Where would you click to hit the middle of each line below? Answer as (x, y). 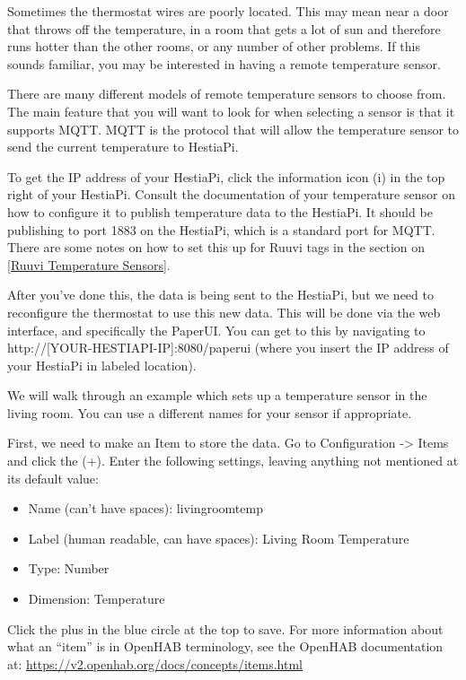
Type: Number (69, 568)
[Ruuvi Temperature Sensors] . (89, 264)
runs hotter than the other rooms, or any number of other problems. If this (214, 46)
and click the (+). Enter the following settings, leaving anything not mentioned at (233, 461)
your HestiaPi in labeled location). (102, 365)
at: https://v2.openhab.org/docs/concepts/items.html (155, 663)
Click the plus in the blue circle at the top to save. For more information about (225, 628)
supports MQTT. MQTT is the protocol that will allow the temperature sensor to (233, 129)
